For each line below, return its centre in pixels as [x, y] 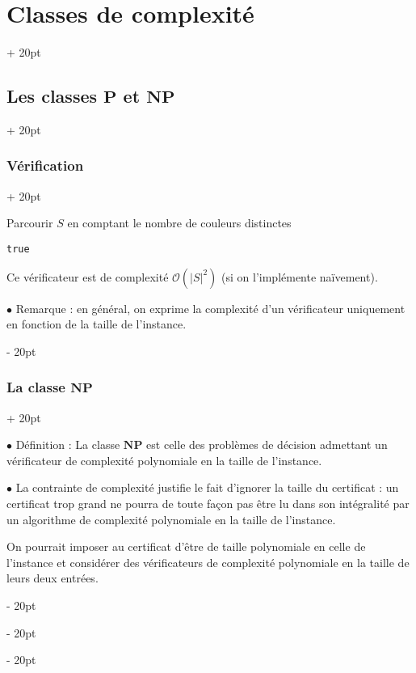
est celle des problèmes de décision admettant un [267, 444]
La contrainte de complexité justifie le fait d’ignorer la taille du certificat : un [207, 487]
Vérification [45, 165]
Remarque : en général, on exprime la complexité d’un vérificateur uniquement [210, 308]
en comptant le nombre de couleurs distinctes [179, 223]
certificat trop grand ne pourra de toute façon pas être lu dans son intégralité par [208, 503]
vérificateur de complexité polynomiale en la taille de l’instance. [164, 460]
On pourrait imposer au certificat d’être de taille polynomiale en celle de [186, 546]
